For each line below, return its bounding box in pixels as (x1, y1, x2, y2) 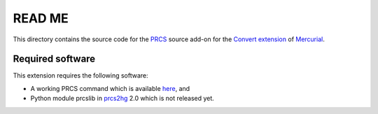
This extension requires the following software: (13, 71, 148, 80)
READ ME (13, 10, 69, 26)
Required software (13, 53, 96, 65)
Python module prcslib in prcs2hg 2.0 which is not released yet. (30, 94, 215, 103)
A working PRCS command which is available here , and (30, 84, 190, 92)
